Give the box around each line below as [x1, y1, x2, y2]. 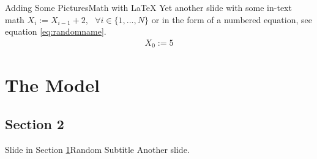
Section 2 [5, 115, 64, 133]
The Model [5, 72, 100, 97]
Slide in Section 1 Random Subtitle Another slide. [5, 143, 190, 155]
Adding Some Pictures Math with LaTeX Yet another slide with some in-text [5, 1, 292, 13]
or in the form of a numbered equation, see [151, 13, 312, 26]
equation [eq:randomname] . [5, 25, 106, 38]
